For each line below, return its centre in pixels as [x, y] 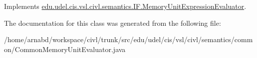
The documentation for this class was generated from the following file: [113, 23]
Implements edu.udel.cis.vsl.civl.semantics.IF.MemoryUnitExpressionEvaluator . [125, 6]
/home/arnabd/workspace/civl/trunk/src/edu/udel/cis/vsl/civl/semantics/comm [128, 39]
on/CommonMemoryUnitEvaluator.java [65, 49]
